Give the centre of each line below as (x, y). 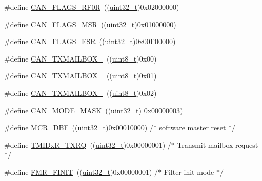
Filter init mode (189, 172)
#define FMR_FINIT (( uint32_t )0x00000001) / (81, 172)
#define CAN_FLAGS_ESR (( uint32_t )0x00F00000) (90, 41)
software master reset (193, 127)
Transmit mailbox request (218, 144)
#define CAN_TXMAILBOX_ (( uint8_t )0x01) (80, 76)
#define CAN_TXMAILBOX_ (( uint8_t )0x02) (80, 93)
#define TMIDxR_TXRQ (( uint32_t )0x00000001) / (88, 144)
